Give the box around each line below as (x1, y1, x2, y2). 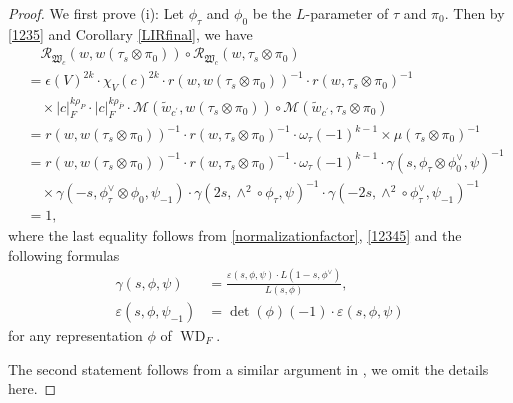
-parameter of (305, 3, 389, 23)
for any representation (8, 324, 143, 345)
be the (252, 3, 292, 23)
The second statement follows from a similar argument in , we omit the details (8, 358, 489, 379)
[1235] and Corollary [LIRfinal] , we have (8, 23, 253, 44)
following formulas (8, 244, 120, 265)
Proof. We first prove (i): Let (8, 3, 185, 23)
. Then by (444, 3, 505, 23)
